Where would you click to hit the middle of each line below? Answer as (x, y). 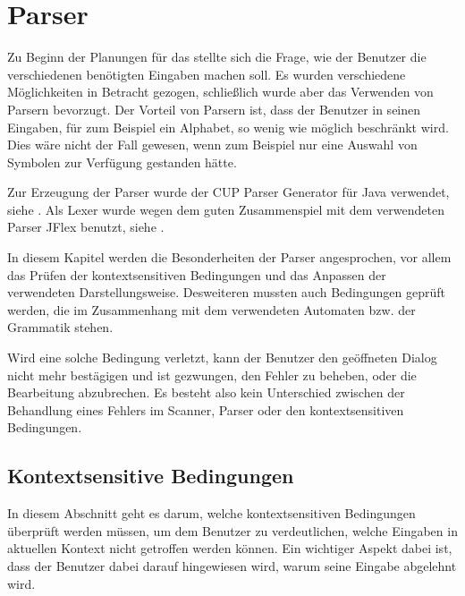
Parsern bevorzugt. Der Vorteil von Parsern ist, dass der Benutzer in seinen (214, 109)
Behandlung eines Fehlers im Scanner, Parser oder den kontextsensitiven (206, 409)
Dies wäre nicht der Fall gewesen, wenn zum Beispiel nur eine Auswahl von (212, 145)
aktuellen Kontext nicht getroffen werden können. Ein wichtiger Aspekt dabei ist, (230, 548)
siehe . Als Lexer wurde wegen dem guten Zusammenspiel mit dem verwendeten (226, 209)
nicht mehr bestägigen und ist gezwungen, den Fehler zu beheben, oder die (212, 375)
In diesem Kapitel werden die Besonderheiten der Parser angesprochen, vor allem (229, 257)
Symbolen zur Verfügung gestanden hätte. (122, 162)
